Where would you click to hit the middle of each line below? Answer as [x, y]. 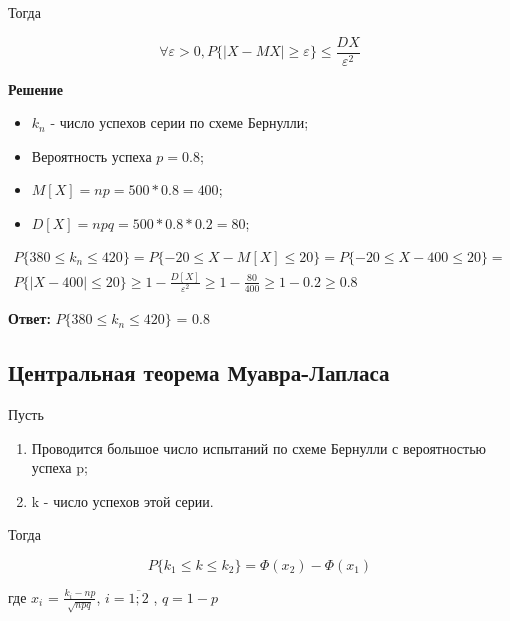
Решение [35, 88]
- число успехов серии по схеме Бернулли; [179, 122]
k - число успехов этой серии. [122, 500]
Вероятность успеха [91, 155]
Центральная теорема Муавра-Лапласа [199, 372]
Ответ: [29, 318]
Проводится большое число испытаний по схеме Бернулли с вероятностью [258, 447]
